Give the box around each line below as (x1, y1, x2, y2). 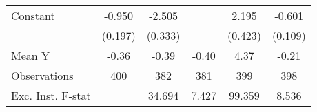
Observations (11, 67, 74, 83)
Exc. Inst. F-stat (11, 87, 91, 103)
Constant (11, 8, 55, 23)
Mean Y (11, 47, 50, 63)
